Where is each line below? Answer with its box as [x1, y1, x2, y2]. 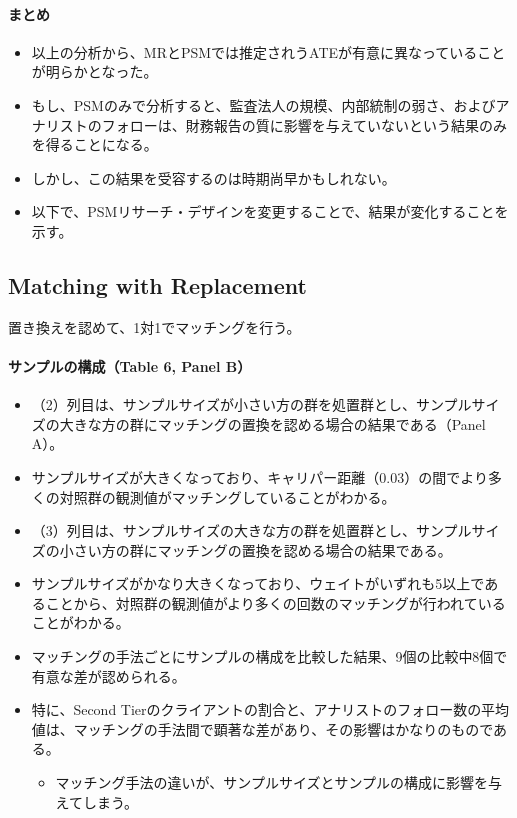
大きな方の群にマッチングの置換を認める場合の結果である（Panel [59, 413, 486, 434]
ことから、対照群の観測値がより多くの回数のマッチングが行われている [45, 592, 506, 613]
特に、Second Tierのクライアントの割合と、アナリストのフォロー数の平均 [31, 699, 510, 720]
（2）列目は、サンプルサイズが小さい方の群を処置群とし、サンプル [31, 394, 472, 415]
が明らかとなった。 [31, 61, 158, 82]
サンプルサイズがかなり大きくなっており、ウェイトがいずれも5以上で [31, 573, 485, 594]
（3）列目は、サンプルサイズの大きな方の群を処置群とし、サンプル [31, 520, 472, 541]
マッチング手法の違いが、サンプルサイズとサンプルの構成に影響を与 [55, 772, 503, 793]
